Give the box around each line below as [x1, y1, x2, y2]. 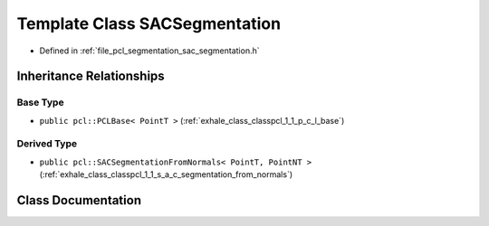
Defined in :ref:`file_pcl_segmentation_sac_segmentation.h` [39, 45, 260, 56]
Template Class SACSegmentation [16, 14, 281, 33]
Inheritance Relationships [16, 69, 165, 84]
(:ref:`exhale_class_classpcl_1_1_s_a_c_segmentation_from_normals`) [39, 169, 293, 180]
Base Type [16, 96, 64, 108]
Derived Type [16, 137, 77, 150]
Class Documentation [16, 193, 142, 208]
